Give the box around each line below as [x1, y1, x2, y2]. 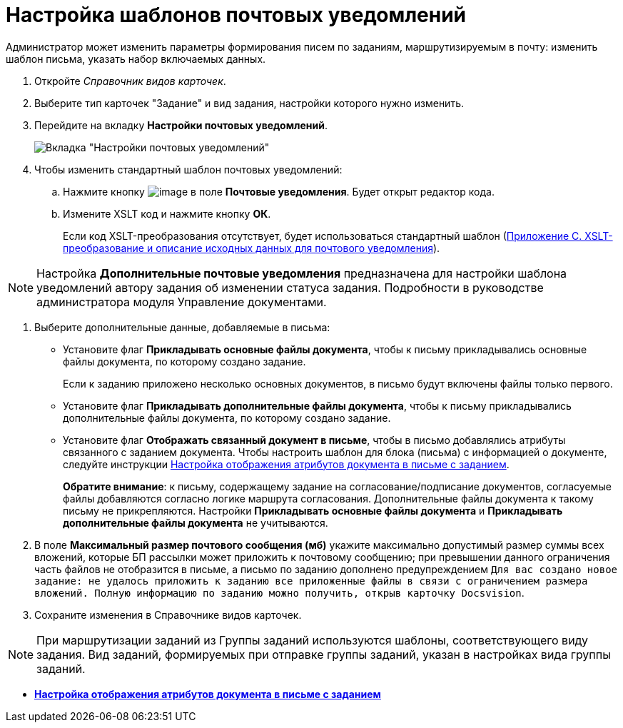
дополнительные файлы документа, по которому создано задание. [63, 411, 391, 424]
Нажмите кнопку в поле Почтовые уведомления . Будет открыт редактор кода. [63, 185, 495, 198]
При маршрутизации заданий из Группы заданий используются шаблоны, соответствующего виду [36, 632, 589, 647]
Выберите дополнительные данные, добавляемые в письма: [34, 320, 330, 333]
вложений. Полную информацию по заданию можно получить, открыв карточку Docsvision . [34, 586, 525, 599]
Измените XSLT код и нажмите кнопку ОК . [63, 207, 271, 220]
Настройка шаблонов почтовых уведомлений [6, 3, 467, 27]
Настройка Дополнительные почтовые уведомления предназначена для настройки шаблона [36, 266, 567, 280]
